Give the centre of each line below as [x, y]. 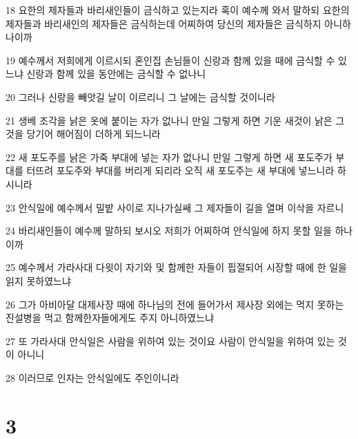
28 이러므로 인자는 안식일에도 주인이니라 [92, 377]
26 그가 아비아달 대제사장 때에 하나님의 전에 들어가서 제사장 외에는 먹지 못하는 [175, 304]
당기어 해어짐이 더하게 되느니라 [93, 134]
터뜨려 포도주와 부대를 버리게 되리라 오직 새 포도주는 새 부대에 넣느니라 [180, 170]
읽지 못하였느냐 [38, 280]
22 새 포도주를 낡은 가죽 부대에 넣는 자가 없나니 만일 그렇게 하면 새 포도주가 [169, 157]
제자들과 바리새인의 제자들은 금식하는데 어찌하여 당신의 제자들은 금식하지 [163, 23]
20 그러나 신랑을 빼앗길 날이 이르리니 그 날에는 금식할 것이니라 [140, 96]
